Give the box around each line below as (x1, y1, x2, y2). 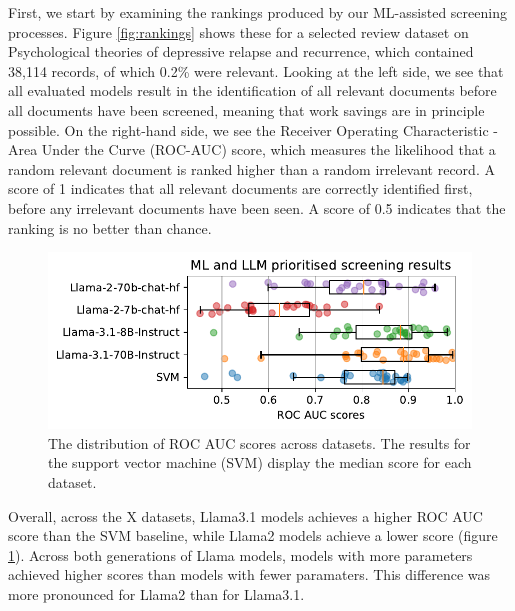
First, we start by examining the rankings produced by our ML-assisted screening (8, 2, 507, 22)
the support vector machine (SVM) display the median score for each (48, 452, 472, 473)
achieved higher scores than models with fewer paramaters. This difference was (8, 564, 491, 585)
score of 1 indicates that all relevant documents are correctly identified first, (8, 178, 473, 199)
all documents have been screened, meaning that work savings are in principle (8, 99, 485, 120)
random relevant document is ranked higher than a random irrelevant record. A (8, 158, 495, 179)
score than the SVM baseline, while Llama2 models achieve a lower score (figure (8, 525, 498, 546)
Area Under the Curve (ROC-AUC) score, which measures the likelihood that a (8, 139, 496, 160)
